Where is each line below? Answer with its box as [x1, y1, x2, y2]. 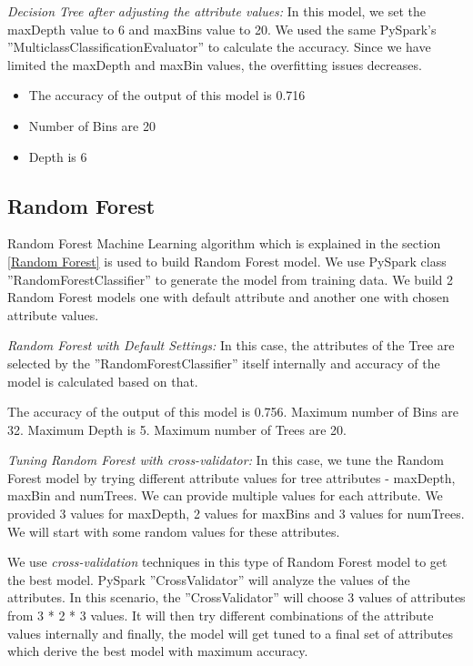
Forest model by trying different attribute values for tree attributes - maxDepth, [7, 468, 456, 487]
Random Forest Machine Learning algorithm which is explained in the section [7, 234, 441, 253]
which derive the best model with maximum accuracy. [7, 641, 308, 661]
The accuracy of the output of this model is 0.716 [28, 86, 306, 105]
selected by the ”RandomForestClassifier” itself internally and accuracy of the [7, 353, 440, 372]
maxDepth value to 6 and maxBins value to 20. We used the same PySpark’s [7, 19, 437, 38]
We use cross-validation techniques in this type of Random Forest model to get [7, 552, 448, 571]
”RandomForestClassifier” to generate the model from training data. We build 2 [7, 269, 454, 288]
